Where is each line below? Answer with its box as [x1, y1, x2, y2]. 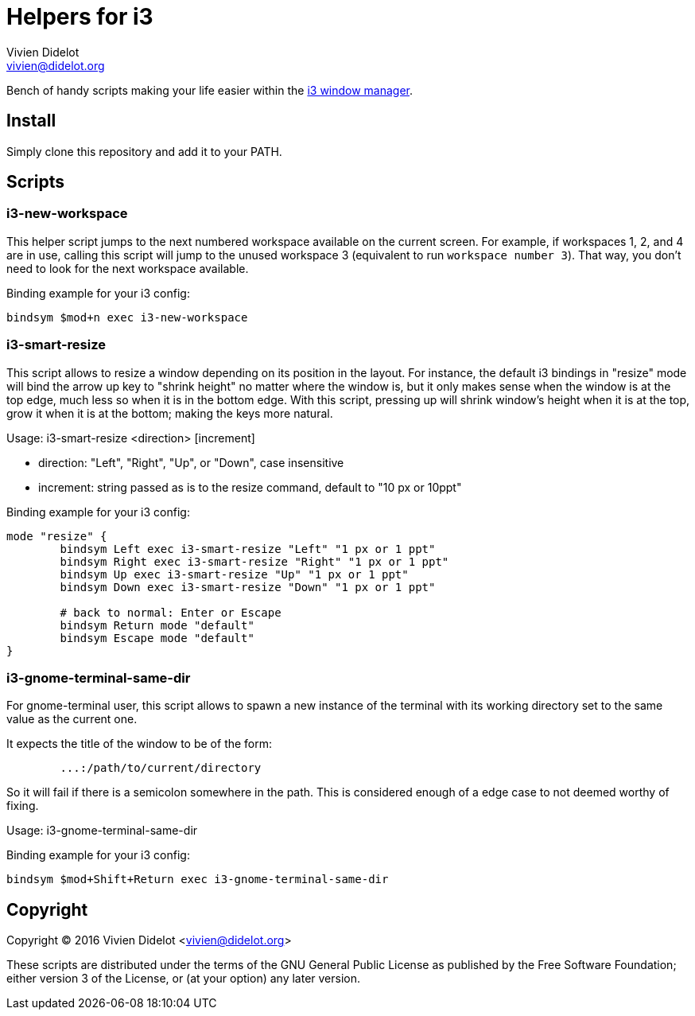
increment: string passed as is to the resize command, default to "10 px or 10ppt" [38, 480, 462, 494]
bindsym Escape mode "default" [60, 631, 254, 644]
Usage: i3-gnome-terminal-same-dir [6, 823, 198, 838]
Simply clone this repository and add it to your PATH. [6, 144, 282, 158]
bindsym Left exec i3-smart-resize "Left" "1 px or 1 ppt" [60, 542, 436, 555]
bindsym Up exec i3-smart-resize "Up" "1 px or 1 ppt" [60, 567, 409, 581]
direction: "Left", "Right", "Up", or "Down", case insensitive [38, 455, 344, 469]
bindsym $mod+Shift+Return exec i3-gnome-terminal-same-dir [6, 873, 389, 886]
